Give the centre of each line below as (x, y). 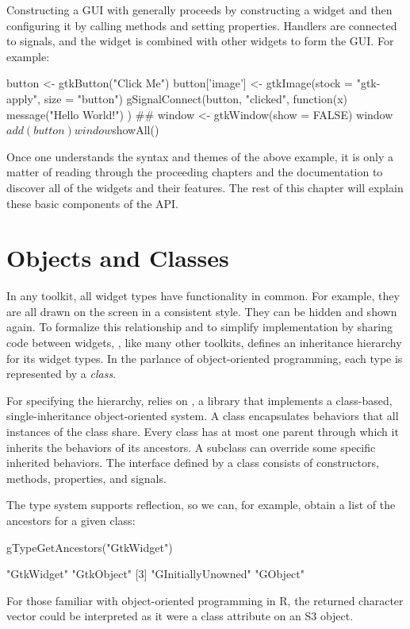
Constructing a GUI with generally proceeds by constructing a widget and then (199, 10)
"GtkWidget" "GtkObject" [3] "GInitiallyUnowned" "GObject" (156, 574)
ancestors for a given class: (71, 520)
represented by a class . (61, 374)
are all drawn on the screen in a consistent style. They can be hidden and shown (202, 311)
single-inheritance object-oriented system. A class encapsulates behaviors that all (203, 416)
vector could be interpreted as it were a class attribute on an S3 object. (180, 616)
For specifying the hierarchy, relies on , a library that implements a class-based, (199, 400)
